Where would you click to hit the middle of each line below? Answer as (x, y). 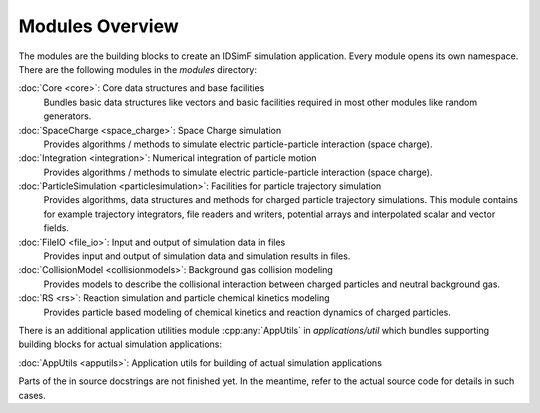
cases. (32, 395)
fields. (56, 228)
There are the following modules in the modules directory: (137, 69)
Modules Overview (98, 26)
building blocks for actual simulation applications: (120, 344)
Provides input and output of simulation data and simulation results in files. (197, 256)
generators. (67, 116)
